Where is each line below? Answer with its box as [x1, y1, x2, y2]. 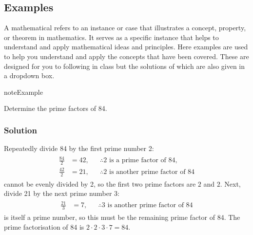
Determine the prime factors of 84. [4, 103, 107, 113]
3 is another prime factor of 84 [101, 202, 193, 209]
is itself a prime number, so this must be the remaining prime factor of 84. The [4, 212, 240, 222]
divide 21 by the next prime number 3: [4, 188, 119, 198]
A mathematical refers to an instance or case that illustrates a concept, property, [4, 22, 246, 33]
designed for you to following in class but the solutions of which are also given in [4, 61, 245, 71]
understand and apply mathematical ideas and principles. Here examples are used [4, 42, 248, 52]
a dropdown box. [4, 70, 55, 81]
